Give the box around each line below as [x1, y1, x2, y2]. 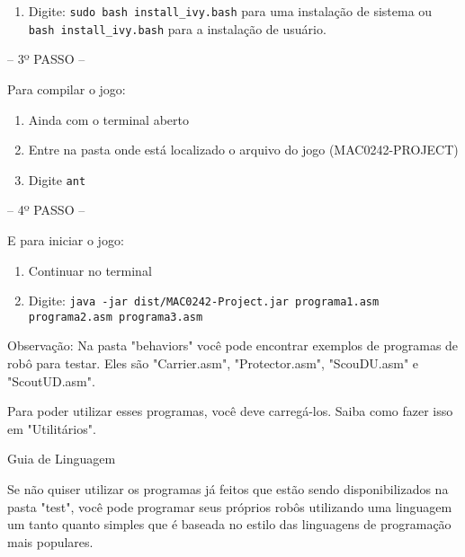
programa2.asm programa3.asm [28, 310, 203, 323]
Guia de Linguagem [7, 449, 116, 468]
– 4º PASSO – [7, 200, 85, 219]
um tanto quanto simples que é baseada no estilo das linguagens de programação [7, 515, 452, 534]
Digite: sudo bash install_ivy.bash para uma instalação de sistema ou [28, 2, 433, 20]
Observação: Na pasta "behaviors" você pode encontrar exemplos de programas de [7, 336, 459, 355]
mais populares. [7, 532, 94, 551]
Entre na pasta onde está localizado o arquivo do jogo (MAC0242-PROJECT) [28, 140, 459, 159]
